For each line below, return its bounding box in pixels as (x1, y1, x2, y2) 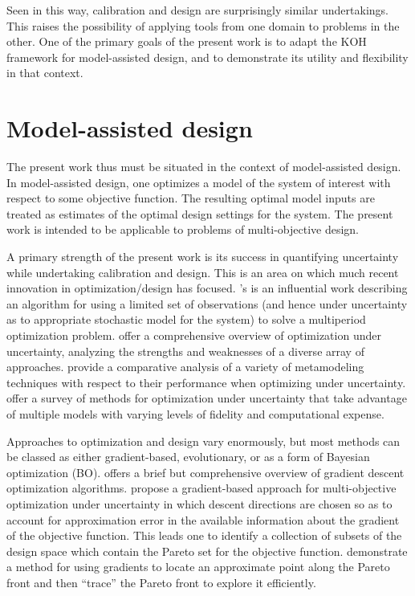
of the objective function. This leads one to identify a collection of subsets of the (6, 527, 402, 544)
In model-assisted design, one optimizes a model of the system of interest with (6, 173, 391, 190)
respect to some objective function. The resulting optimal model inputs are (6, 190, 375, 206)
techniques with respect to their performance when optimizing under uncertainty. (6, 374, 406, 390)
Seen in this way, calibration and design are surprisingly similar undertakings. (6, 2, 389, 18)
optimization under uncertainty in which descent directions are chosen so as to (6, 495, 393, 512)
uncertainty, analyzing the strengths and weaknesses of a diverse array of (6, 342, 364, 359)
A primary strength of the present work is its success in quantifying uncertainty (6, 248, 399, 265)
